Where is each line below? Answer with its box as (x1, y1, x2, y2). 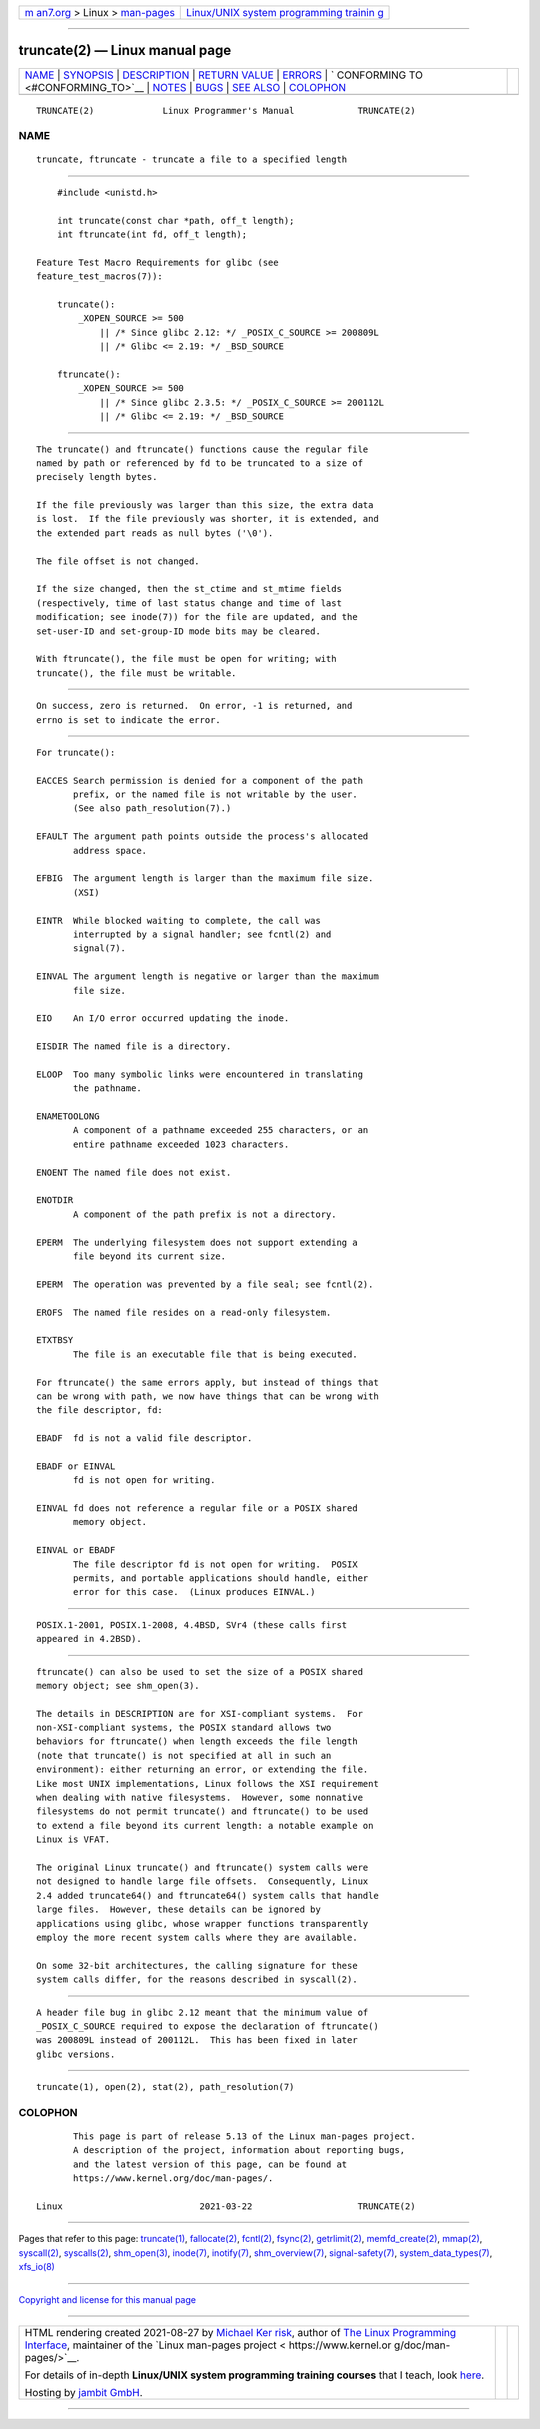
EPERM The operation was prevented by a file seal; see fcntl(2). (36, 1278, 374, 1290)
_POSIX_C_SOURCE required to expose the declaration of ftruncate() (36, 2020, 379, 2032)
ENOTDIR (36, 1195, 74, 1206)
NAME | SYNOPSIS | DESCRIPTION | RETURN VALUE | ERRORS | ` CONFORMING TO (24, 68, 424, 82)
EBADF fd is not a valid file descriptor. (36, 1433, 253, 1444)
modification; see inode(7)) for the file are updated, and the (36, 611, 359, 623)
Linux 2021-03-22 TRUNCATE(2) (36, 2200, 416, 2212)
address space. (73, 845, 148, 856)
